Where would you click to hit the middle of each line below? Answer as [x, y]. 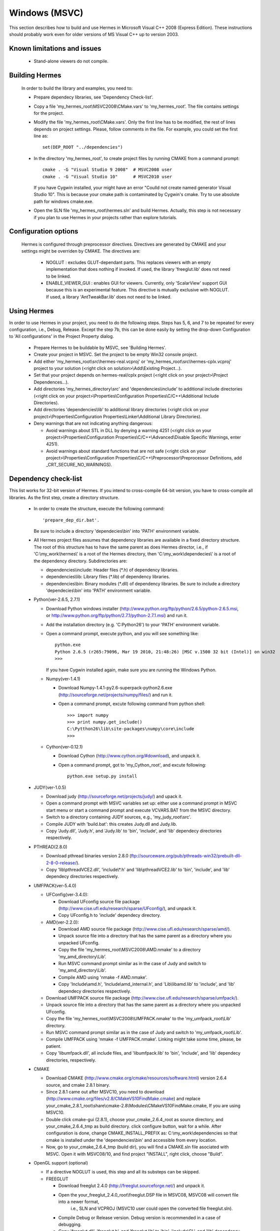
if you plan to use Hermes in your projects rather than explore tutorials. [105, 217]
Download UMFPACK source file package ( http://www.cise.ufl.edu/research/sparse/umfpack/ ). [142, 998]
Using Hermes [31, 311]
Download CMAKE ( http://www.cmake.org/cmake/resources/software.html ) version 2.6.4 [136, 1078]
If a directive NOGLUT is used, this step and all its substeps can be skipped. [123, 1172]
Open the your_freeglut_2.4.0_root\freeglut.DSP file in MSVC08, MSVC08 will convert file [148, 1195]
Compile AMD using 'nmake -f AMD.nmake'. [103, 977]
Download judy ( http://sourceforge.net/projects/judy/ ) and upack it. [114, 796]
